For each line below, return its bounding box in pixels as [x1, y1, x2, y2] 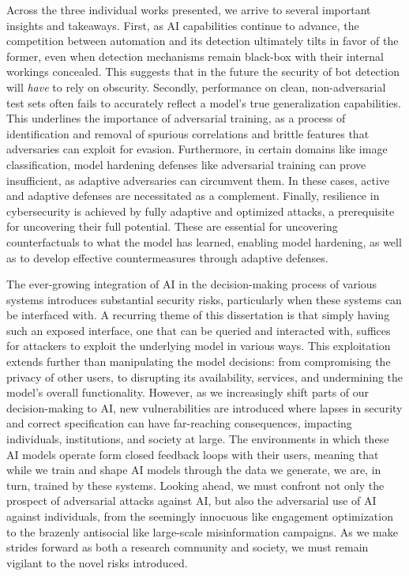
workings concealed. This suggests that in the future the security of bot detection [6, 63, 400, 80]
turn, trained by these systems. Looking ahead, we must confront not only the [6, 476, 385, 493]
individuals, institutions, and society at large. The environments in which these [6, 431, 389, 447]
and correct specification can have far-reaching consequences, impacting [6, 415, 352, 431]
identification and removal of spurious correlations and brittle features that [6, 125, 370, 141]
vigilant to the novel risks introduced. [6, 554, 188, 570]
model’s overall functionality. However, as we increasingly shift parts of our [6, 384, 370, 401]
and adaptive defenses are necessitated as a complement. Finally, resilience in [6, 187, 380, 204]
